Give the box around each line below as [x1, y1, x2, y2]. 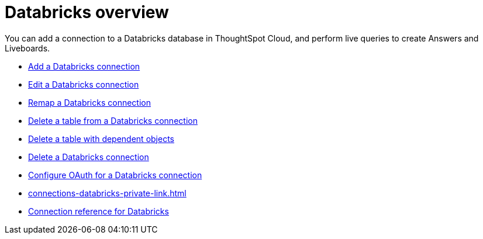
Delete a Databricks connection [28, 151, 149, 162]
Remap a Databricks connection [28, 97, 151, 108]
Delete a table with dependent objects [28, 133, 174, 144]
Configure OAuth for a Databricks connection [28, 169, 202, 180]
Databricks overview [5, 2, 169, 22]
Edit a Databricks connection [28, 79, 139, 89]
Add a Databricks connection [28, 61, 140, 71]
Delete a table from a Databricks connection [28, 115, 198, 126]
